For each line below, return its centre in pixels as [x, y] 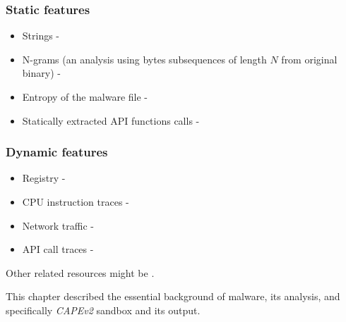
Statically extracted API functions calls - [111, 120]
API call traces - [58, 249]
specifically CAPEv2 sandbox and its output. [103, 310]
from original [309, 59]
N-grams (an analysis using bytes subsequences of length [144, 59]
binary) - [41, 73]
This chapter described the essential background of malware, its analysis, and [173, 296]
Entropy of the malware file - [85, 97]
